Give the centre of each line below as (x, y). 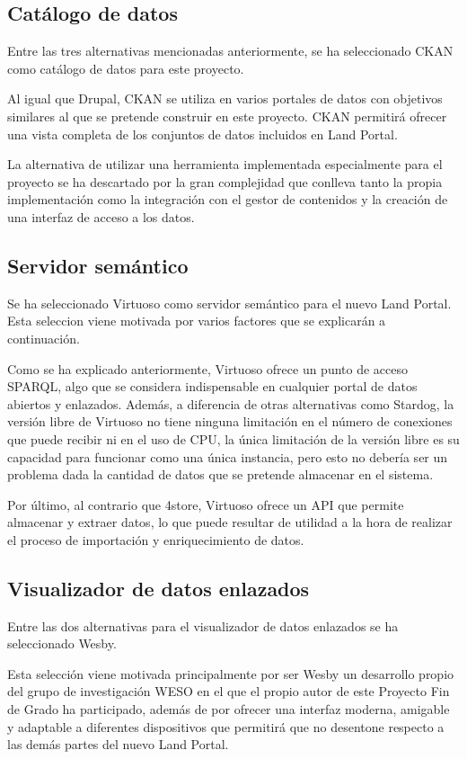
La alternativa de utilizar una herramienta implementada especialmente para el (225, 164)
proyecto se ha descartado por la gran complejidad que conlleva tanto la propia (225, 181)
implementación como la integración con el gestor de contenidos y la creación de (228, 199)
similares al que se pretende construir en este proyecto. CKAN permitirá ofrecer (227, 116)
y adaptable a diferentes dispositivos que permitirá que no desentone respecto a (226, 726)
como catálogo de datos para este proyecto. (126, 68)
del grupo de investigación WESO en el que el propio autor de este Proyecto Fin (229, 691)
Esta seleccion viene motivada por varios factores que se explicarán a (197, 321)
